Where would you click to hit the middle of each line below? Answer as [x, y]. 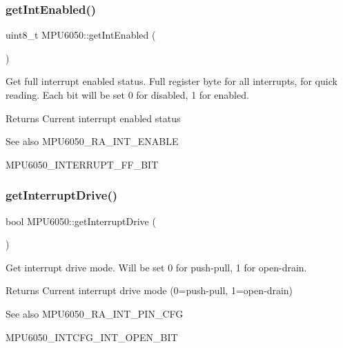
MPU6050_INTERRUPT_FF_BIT [82, 164]
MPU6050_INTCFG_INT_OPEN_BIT [92, 337]
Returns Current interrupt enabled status [93, 118]
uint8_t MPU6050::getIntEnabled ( [81, 35]
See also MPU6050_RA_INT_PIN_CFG [95, 313]
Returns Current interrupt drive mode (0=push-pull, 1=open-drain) [149, 290]
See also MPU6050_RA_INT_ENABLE [92, 141]
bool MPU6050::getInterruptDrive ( [81, 221]
